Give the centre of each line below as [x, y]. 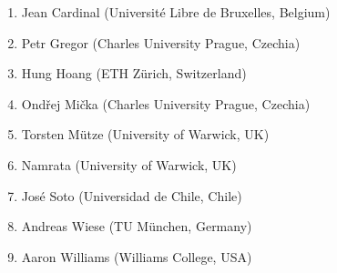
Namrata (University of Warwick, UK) [129, 164]
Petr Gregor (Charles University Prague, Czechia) [161, 42]
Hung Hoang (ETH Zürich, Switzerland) [134, 73]
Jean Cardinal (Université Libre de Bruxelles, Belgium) [176, 12]
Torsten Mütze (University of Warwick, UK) [145, 134]
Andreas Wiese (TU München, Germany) [137, 226]
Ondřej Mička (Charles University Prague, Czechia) [166, 103]
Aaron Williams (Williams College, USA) [137, 256]
